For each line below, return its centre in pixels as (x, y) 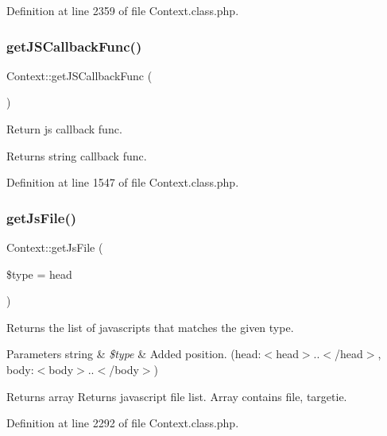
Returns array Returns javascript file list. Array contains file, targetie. (177, 396)
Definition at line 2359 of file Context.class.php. (123, 10)
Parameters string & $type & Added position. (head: (134, 354)
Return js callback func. (64, 129)
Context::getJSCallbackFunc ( (79, 75)
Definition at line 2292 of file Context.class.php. (123, 423)
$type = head (39, 274)
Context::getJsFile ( (55, 247)
